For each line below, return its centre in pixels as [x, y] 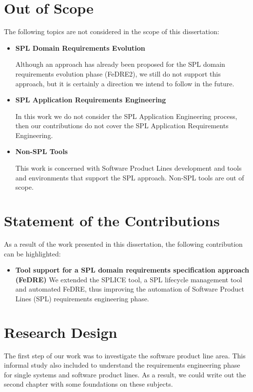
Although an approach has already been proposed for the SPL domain [120, 64]
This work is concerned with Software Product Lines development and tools [128, 168]
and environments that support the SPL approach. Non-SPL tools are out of [130, 177]
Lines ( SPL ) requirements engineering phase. [82, 298]
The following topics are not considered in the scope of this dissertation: [112, 31]
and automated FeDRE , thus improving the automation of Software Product [130, 289]
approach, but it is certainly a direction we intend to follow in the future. [125, 83]
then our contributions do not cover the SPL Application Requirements [122, 126]
